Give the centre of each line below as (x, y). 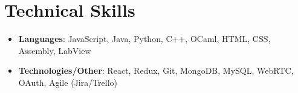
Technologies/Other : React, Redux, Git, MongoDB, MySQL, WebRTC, (156, 70)
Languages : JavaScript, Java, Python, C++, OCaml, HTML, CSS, (144, 39)
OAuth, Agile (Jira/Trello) (68, 82)
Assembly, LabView (55, 50)
